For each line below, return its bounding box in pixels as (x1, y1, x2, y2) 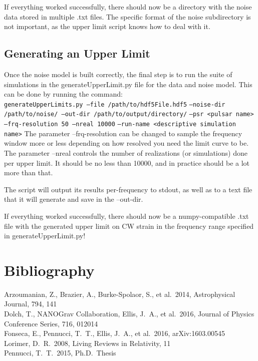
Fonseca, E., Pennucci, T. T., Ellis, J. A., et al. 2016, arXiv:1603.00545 (4, 328, 225, 338)
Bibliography (4, 259, 95, 280)
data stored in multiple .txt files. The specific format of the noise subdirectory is (4, 11, 251, 22)
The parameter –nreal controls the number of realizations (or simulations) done (4, 147, 247, 158)
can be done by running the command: (4, 89, 123, 99)
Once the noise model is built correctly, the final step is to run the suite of (4, 69, 232, 79)
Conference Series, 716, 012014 (4, 318, 98, 328)
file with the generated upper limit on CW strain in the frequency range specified (4, 220, 254, 231)
